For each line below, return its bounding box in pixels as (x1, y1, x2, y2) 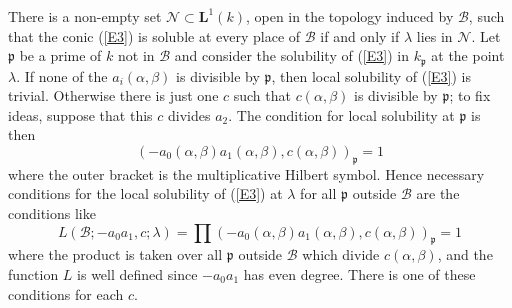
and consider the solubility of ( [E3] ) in (174, 45, 409, 66)
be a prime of (19, 45, 102, 66)
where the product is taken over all (8, 244, 223, 265)
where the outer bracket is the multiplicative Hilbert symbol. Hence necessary (8, 163, 485, 184)
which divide (302, 244, 380, 265)
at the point (431, 45, 505, 66)
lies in (416, 25, 453, 46)
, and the (437, 244, 493, 265)
